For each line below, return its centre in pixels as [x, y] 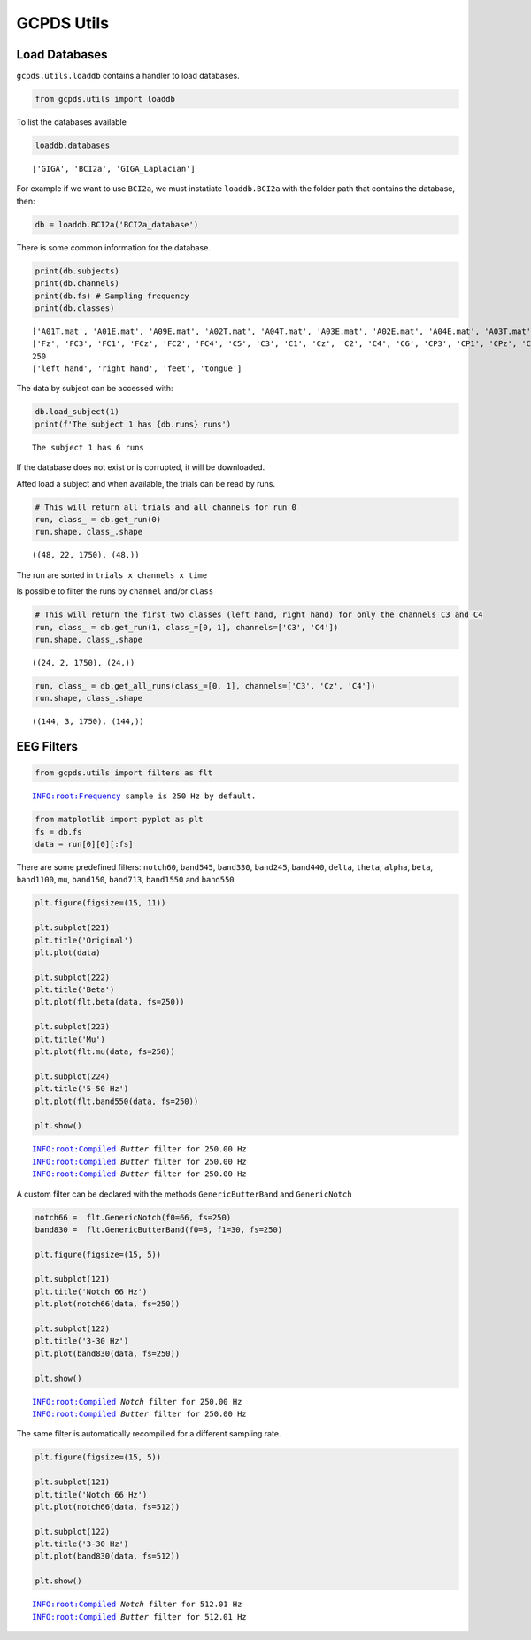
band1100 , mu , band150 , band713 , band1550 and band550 [125, 880]
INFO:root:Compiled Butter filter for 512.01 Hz [139, 1617]
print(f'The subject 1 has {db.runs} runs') [133, 424]
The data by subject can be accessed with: [95, 389]
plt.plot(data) [68, 952]
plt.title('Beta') [75, 990]
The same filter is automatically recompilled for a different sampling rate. [149, 1434]
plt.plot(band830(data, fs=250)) [108, 1353]
